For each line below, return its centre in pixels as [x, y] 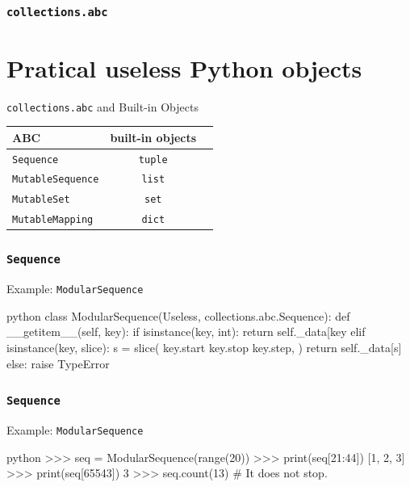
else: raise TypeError [58, 363]
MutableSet [41, 200]
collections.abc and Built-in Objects [102, 106]
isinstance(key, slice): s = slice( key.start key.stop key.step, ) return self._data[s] [204, 348]
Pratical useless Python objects [184, 67]
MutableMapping [53, 220]
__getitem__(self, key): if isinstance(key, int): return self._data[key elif [186, 332]
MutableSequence [56, 180]
